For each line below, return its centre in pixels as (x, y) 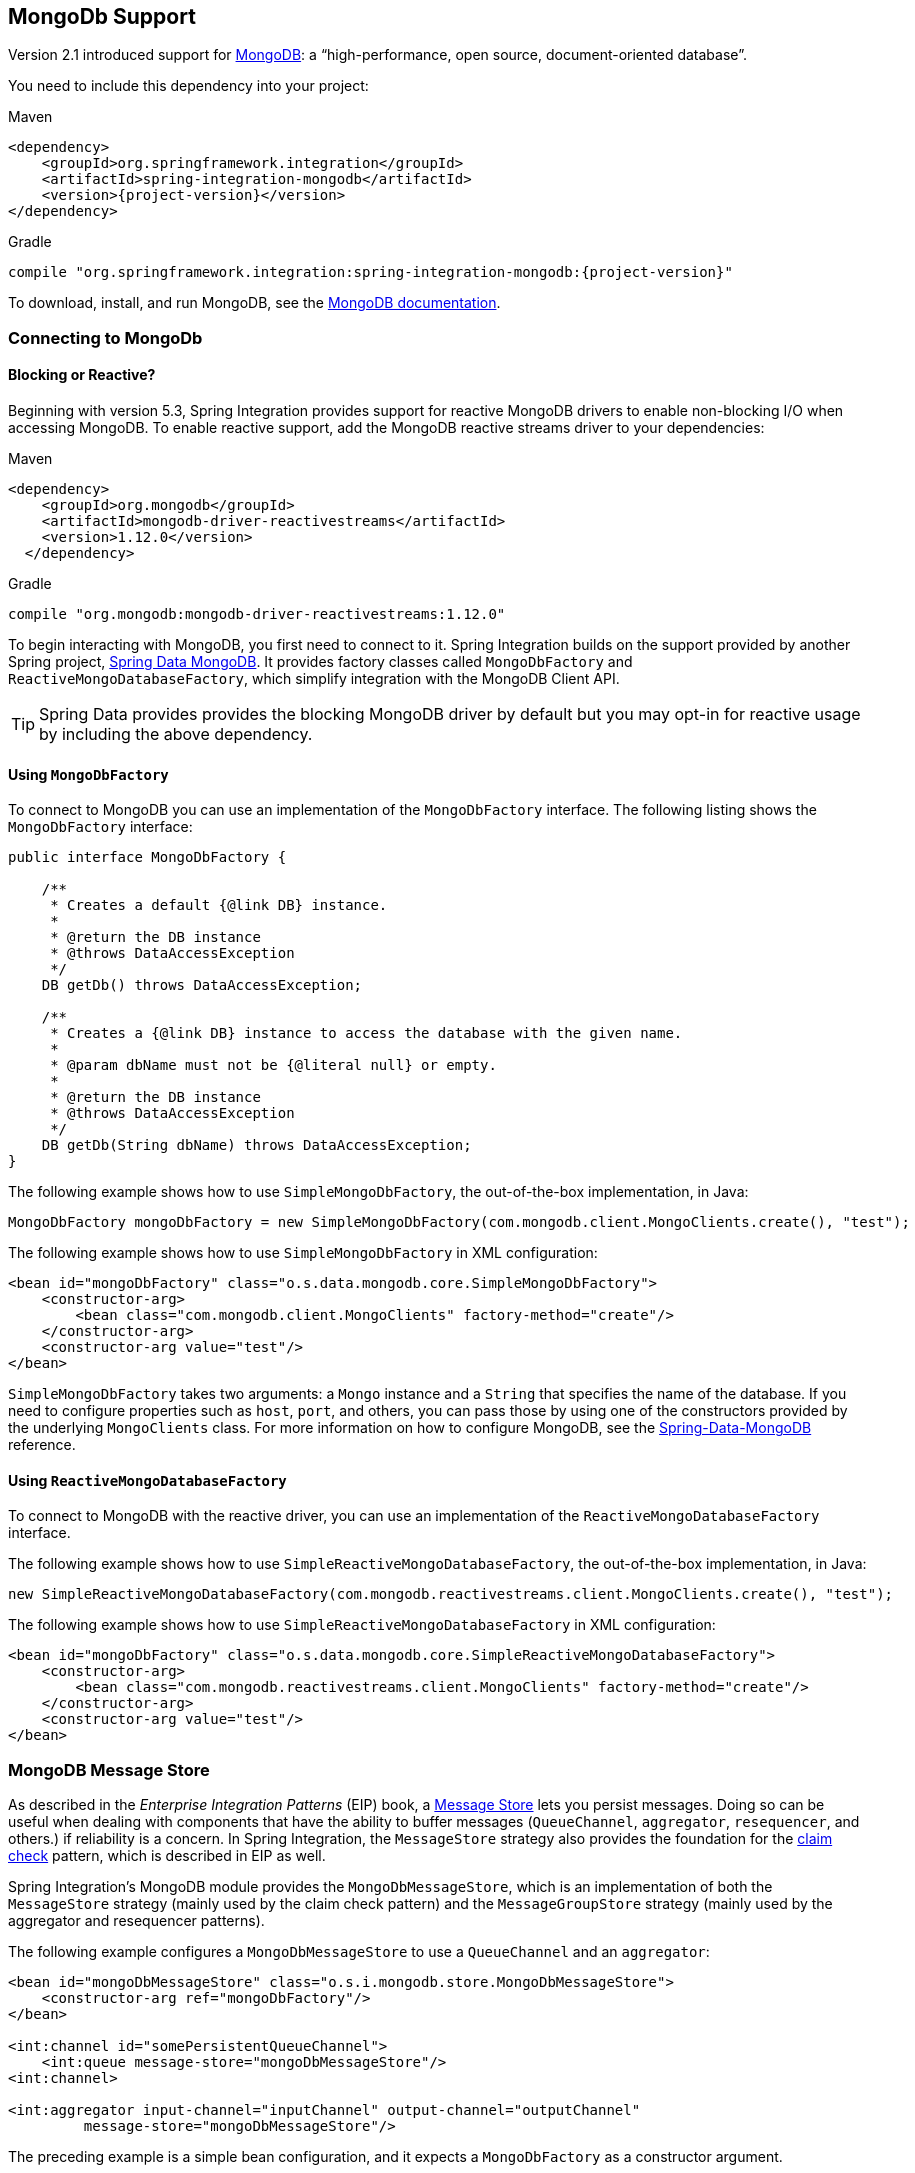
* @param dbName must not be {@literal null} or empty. (273, 1065)
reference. (42, 1445)
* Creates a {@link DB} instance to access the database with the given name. (366, 1033)
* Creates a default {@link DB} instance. (219, 905)
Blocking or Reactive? (82, 375)
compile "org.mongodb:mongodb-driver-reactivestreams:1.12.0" (257, 614)
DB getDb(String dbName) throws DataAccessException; (256, 1145)
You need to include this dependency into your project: (188, 86)
